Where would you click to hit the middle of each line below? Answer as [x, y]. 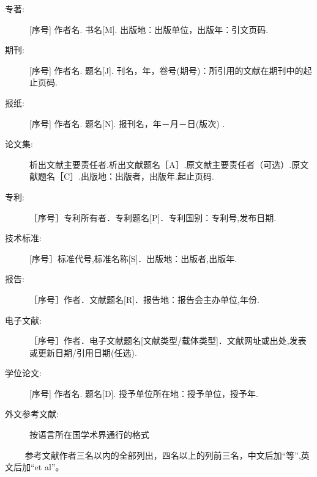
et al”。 [49, 467]
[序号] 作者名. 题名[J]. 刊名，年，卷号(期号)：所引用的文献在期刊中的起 [171, 70]
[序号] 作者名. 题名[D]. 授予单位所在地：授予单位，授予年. [144, 393]
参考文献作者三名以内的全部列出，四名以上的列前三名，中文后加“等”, [163, 455]
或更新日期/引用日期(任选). [83, 352]
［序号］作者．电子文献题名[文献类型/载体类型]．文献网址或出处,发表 [168, 340]
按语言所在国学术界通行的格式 [89, 435]
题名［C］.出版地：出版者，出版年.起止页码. [126, 176]
